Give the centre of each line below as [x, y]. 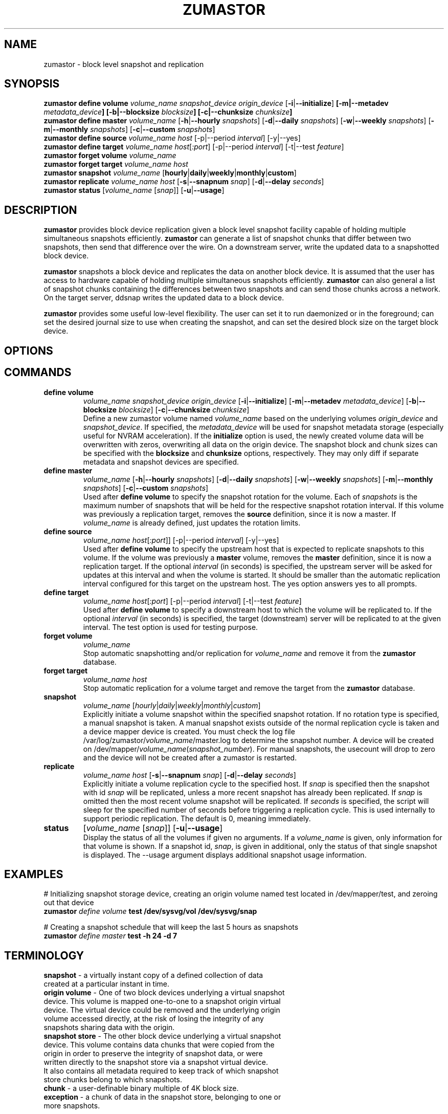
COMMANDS [38, 373]
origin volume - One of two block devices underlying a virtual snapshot [164, 993]
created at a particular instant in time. [107, 984]
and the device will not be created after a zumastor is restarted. [190, 757]
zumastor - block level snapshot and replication [124, 64]
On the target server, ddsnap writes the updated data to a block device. [164, 298]
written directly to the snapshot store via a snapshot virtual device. [156, 1062]
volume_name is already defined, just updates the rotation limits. [192, 522]
